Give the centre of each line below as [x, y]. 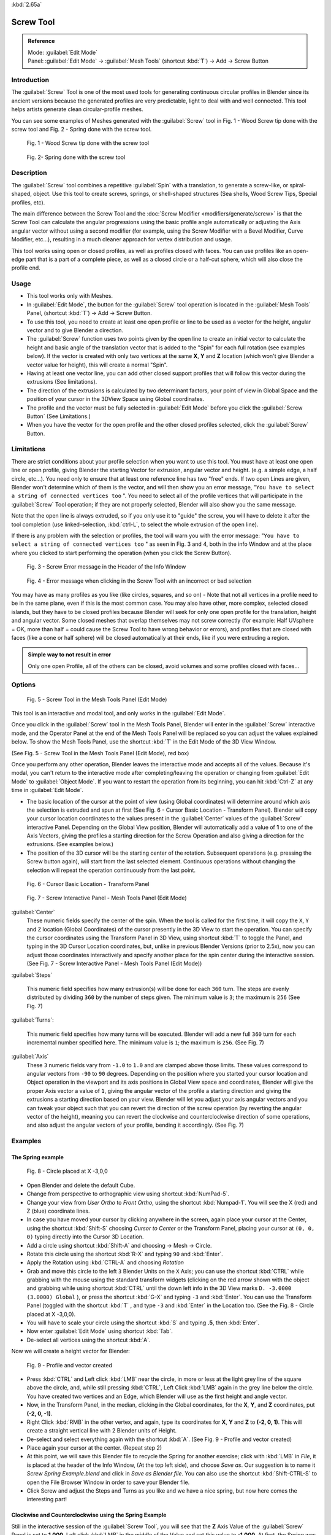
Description [29, 173]
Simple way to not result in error [70, 655]
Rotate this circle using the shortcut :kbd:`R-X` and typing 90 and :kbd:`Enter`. [125, 1254]
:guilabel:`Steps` [32, 975]
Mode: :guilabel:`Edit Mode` [63, 52]
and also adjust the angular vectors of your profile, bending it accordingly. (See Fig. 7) [135, 1125]
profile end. [26, 268]
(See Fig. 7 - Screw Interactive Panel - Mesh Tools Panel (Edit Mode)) [114, 963]
